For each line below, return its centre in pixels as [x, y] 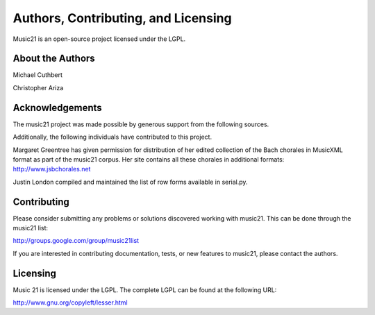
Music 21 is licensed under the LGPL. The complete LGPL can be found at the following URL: [145, 290]
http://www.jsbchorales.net [52, 169]
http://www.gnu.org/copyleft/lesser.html [70, 303]
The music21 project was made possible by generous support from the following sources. [141, 124]
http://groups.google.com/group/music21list [76, 241]
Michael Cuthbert [37, 75]
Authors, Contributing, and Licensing [122, 18]
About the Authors [54, 59]
